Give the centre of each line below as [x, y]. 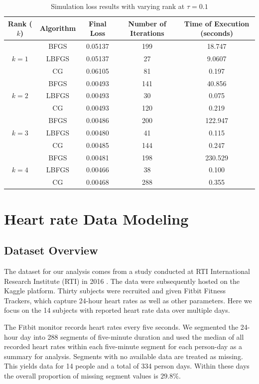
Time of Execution [217, 23]
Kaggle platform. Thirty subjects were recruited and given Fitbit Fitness [115, 291]
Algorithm [58, 28]
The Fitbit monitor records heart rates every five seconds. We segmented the [121, 326]
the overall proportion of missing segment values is [81, 375]
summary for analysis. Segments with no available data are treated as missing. [124, 356]
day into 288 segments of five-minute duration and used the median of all [132, 336]
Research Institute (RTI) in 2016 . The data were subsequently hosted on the [122, 281]
